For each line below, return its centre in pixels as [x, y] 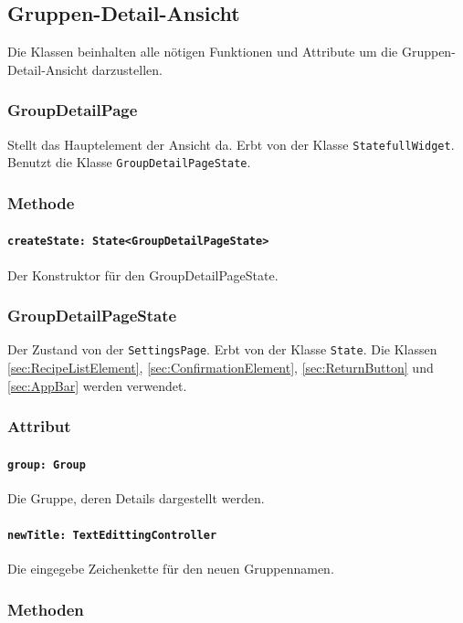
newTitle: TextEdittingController [112, 536]
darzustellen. [127, 69]
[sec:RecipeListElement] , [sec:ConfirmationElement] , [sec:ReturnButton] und [221, 368]
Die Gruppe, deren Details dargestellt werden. [136, 497]
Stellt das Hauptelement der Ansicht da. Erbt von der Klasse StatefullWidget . [231, 144]
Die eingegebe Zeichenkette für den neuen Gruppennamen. [171, 569]
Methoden [46, 609]
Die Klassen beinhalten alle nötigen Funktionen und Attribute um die [203, 52]
